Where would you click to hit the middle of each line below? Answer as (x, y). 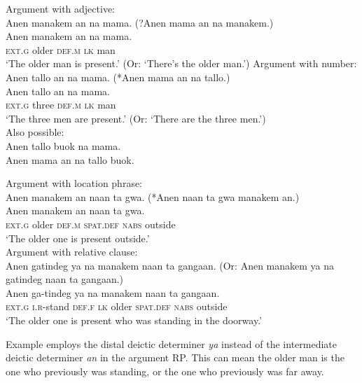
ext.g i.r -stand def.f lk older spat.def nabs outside (117, 306)
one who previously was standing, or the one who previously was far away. (165, 371)
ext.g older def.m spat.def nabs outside (91, 224)
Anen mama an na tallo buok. (70, 159)
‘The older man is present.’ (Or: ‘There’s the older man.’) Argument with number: (181, 63)
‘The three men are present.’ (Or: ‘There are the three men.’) (136, 118)
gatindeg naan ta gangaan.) (65, 279)
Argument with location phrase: (74, 183)
